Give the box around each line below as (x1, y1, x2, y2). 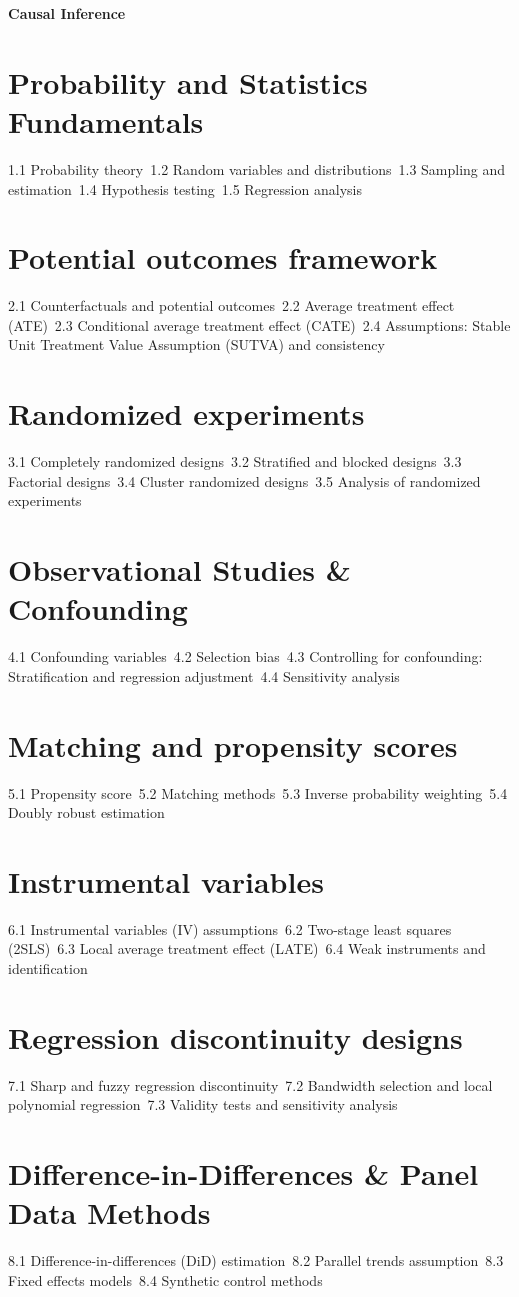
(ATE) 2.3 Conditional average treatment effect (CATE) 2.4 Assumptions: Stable (8, 314, 511, 335)
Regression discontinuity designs (8, 1016, 463, 1057)
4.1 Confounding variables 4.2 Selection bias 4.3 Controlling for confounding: (8, 646, 483, 667)
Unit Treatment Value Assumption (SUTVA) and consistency (8, 334, 385, 355)
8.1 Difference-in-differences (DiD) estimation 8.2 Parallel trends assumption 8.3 (8, 1250, 504, 1271)
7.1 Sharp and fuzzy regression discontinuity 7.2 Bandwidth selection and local (8, 1074, 493, 1095)
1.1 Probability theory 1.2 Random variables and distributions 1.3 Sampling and (8, 158, 506, 179)
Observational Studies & (8, 549, 351, 590)
